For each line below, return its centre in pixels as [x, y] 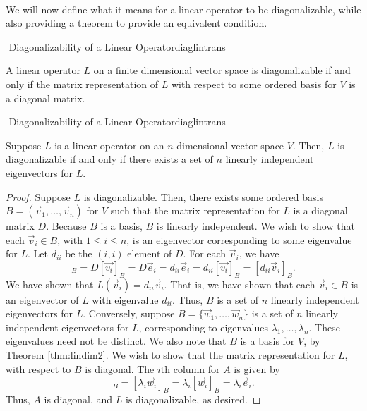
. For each [205, 253]
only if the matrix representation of [82, 84]
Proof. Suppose [38, 196]
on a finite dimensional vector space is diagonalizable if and [222, 70]
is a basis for [267, 341]
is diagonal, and [78, 399]
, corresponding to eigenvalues [203, 327]
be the [79, 253]
